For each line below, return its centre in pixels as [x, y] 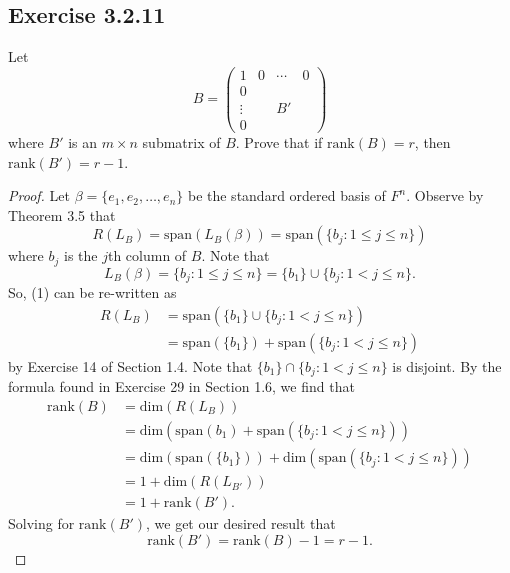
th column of [147, 255]
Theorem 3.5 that [62, 214]
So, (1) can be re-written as [92, 292]
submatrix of [181, 141]
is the [80, 255]
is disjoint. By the [447, 365]
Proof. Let [39, 195]
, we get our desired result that [240, 523]
